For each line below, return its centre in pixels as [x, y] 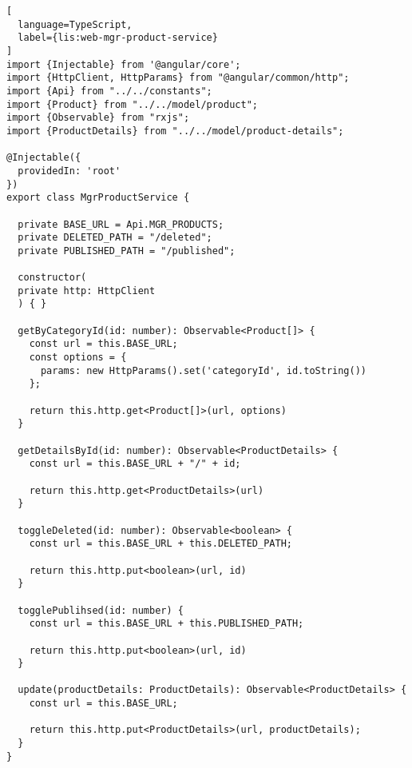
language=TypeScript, [75, 24]
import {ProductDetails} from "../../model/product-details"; [175, 131]
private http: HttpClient [87, 290]
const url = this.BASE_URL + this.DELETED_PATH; [160, 544]
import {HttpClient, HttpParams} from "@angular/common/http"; [178, 78]
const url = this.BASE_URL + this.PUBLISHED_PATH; [166, 624]
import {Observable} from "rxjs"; [98, 118]
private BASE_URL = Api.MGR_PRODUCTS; [121, 224]
